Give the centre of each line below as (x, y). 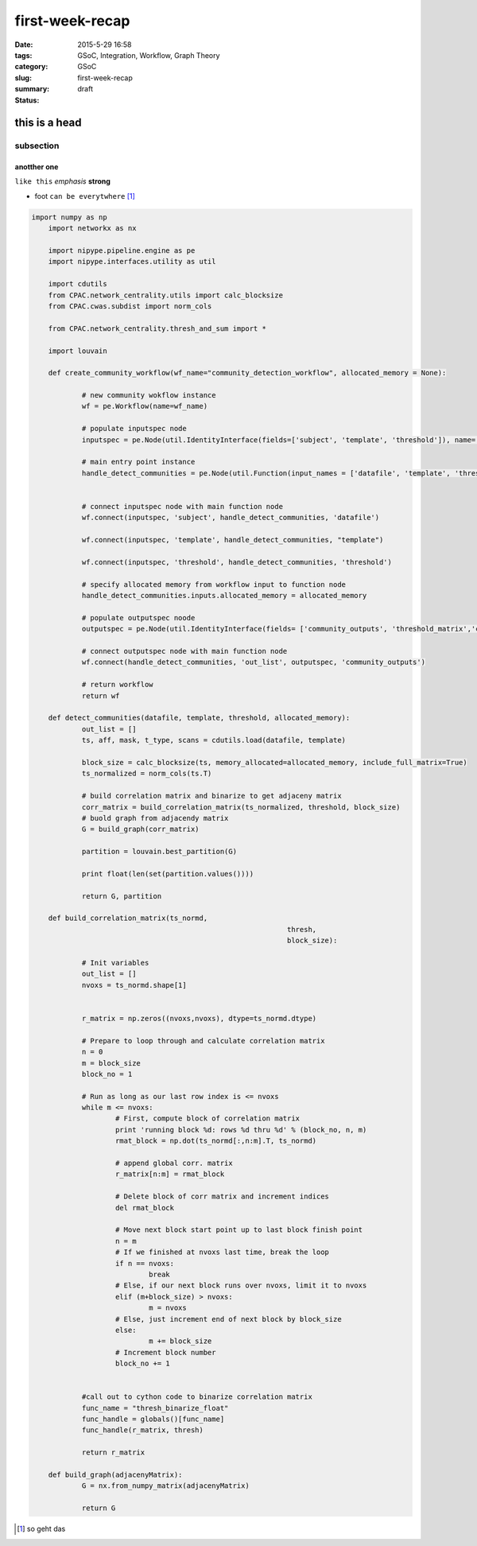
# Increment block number (166, 1352)
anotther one (37, 167)
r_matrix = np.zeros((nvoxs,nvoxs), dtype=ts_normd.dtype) (199, 1018)
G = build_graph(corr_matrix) (140, 829)
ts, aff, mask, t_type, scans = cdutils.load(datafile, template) (213, 740)
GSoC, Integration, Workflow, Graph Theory (149, 55)
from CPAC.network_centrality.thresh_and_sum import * (157, 328)
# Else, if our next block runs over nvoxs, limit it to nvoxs (241, 1286)
